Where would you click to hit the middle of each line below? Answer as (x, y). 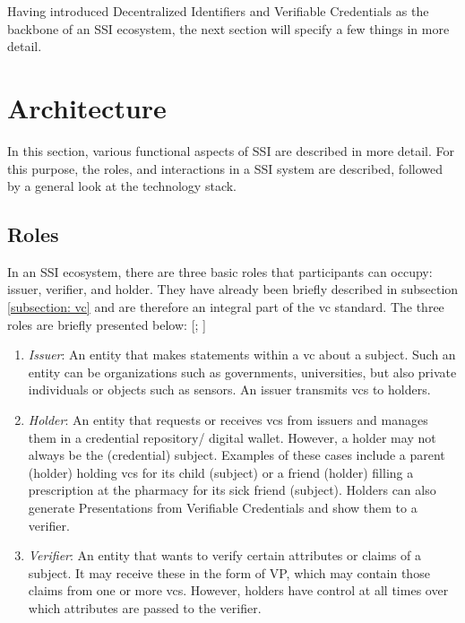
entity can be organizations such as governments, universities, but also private (242, 372)
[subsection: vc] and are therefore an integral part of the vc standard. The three (226, 307)
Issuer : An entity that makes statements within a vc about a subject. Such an (242, 355)
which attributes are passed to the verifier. (145, 607)
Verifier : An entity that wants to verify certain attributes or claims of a (224, 555)
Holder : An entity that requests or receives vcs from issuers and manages (228, 420)
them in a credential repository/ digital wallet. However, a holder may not (232, 437)
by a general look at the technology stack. (122, 186)
